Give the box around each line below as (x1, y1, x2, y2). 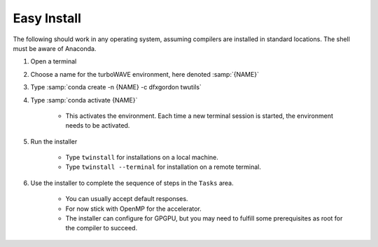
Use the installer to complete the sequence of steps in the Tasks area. (30, 179, 234, 187)
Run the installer (30, 137, 78, 146)
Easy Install (13, 10, 82, 26)
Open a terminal (30, 57, 77, 66)
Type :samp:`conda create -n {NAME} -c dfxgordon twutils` (30, 83, 202, 91)
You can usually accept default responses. (65, 195, 188, 203)
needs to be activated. (65, 121, 130, 130)
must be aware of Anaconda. (13, 44, 97, 52)
